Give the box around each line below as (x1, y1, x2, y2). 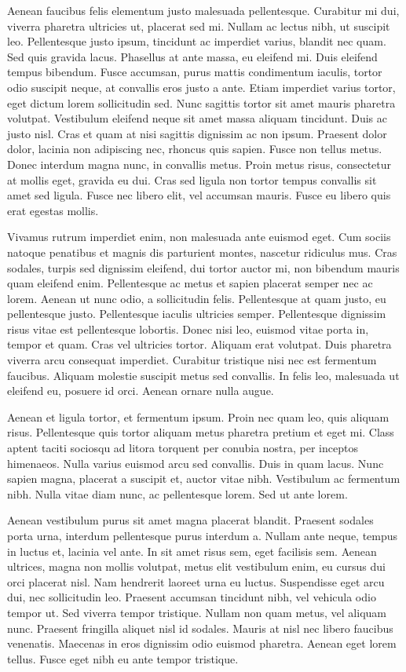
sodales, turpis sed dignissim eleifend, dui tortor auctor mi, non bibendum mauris (7, 259, 400, 276)
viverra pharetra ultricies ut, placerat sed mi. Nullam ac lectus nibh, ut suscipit (7, 17, 390, 34)
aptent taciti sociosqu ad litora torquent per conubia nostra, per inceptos (7, 440, 358, 456)
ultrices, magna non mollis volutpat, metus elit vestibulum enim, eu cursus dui (7, 558, 386, 575)
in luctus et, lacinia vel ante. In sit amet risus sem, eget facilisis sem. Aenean (7, 542, 377, 559)
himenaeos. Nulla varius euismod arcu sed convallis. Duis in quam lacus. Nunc (7, 455, 384, 471)
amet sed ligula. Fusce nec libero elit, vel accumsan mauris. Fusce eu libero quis (7, 187, 391, 203)
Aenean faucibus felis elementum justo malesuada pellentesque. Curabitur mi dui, (7, 2, 400, 18)
